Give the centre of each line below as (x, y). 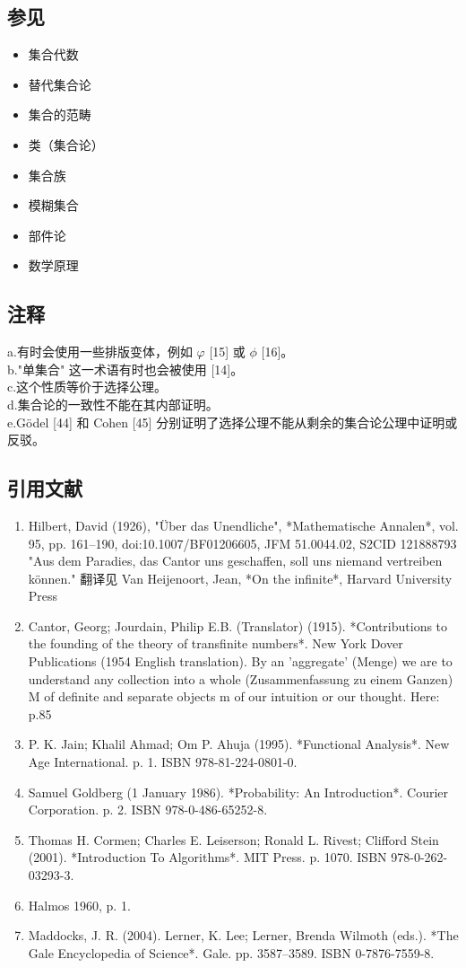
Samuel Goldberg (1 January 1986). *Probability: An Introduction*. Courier (238, 792)
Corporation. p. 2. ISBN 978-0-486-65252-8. (148, 810)
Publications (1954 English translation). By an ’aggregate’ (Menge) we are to (240, 661)
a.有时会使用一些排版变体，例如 (100, 352)
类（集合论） (66, 144)
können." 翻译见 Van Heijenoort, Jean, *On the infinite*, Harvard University (240, 578)
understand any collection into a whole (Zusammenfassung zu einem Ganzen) (241, 678)
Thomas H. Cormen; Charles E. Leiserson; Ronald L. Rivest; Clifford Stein (233, 839)
